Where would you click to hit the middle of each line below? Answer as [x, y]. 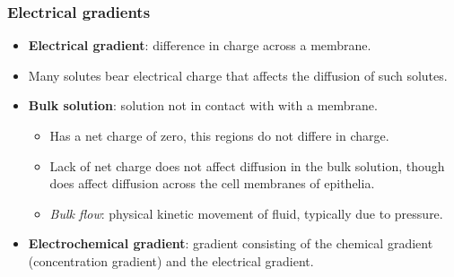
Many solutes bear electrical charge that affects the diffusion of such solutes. [238, 75]
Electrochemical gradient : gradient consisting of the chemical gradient [231, 243]
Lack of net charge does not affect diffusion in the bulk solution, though [247, 165]
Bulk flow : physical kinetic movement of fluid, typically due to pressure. [246, 213]
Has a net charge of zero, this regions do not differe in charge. [219, 135]
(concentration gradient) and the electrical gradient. [171, 260]
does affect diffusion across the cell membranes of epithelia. [212, 183]
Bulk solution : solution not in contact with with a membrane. [203, 105]
